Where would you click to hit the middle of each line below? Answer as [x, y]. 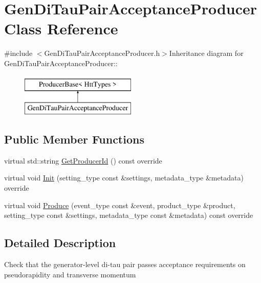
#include [18, 53]
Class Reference [61, 28]
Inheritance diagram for [206, 53]
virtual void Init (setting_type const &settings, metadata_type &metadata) [124, 178]
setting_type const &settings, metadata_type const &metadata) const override [129, 215]
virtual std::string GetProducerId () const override [83, 160]
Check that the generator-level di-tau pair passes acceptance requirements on [125, 264]
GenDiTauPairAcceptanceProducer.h [102, 53]
